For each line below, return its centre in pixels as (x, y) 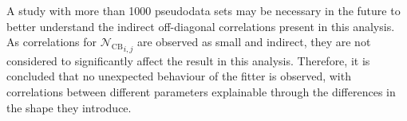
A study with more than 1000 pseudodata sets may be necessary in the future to (203, 10)
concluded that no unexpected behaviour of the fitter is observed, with (179, 76)
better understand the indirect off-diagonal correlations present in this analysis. (201, 26)
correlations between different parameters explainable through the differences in (201, 91)
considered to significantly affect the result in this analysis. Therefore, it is (188, 60)
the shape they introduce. (69, 107)
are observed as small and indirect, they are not (254, 42)
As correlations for (52, 42)
